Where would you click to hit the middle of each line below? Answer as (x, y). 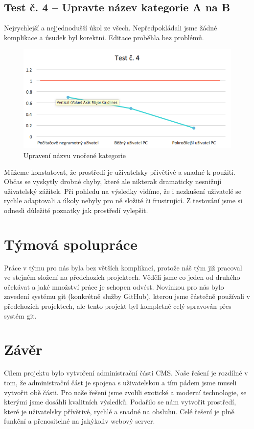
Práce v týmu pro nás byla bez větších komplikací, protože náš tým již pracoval (123, 267)
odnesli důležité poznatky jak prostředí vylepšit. (76, 210)
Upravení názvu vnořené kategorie (75, 155)
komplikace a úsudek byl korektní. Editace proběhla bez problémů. (104, 37)
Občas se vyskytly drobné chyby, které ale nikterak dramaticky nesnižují (113, 181)
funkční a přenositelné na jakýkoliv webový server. (80, 421)
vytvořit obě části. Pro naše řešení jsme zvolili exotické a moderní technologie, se (125, 392)
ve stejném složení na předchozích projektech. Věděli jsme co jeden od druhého (122, 277)
